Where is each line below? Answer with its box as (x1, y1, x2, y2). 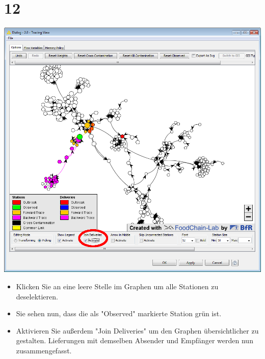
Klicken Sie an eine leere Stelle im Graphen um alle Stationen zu (16, 281, 219, 291)
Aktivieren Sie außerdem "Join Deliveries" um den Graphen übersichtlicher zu (16, 325, 259, 336)
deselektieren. (16, 291, 58, 301)
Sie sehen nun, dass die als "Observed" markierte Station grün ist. (16, 308, 222, 319)
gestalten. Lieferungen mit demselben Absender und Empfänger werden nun (16, 335, 253, 346)
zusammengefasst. (16, 345, 72, 355)
